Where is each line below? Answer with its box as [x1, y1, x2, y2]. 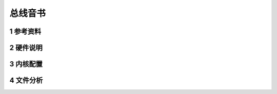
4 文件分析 [9, 76, 43, 85]
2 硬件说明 [9, 43, 43, 52]
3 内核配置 [9, 60, 43, 68]
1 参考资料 [9, 27, 42, 36]
